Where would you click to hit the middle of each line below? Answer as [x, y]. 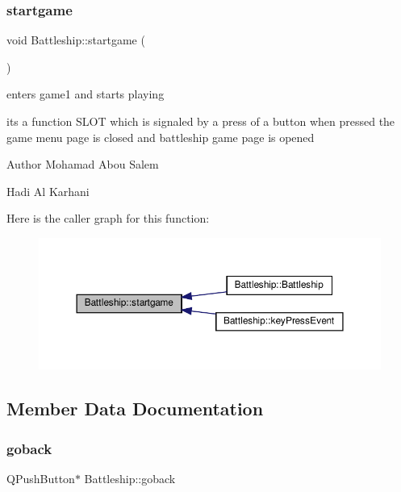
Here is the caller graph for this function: [108, 218]
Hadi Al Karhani [48, 191]
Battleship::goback [130, 478]
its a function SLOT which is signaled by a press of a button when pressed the [201, 121]
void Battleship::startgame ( [76, 40]
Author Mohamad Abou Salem [83, 164]
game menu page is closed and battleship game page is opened [161, 137]
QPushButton [41, 478]
